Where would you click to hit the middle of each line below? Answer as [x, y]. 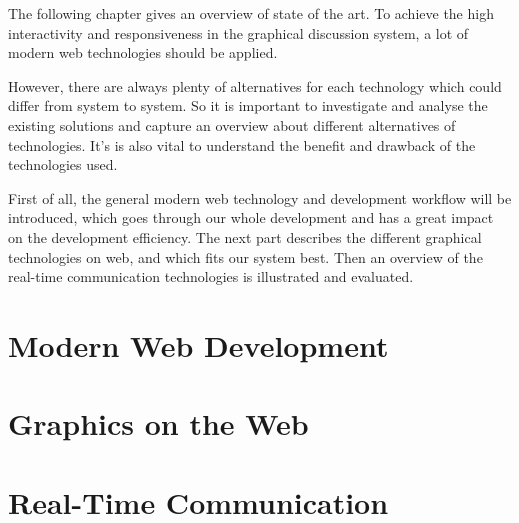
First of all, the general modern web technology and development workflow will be [260, 197]
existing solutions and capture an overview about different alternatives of [232, 124]
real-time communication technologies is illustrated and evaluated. [211, 276]
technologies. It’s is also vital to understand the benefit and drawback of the [242, 144]
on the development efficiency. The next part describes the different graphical [245, 236]
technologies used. [63, 164]
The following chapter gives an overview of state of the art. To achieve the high [251, 13]
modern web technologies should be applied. [143, 52]
